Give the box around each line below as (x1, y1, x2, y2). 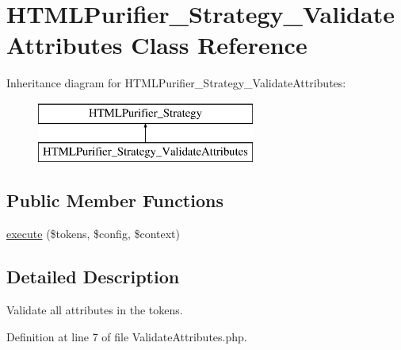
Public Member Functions (6, 188, 223, 213)
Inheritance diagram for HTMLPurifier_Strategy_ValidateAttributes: (6, 75, 346, 91)
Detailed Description (6, 264, 180, 289)
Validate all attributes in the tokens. (6, 302, 183, 318)
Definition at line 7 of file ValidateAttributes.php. (6, 328, 247, 344)
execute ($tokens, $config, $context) (6, 225, 181, 242)
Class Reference (131, 29, 307, 61)
